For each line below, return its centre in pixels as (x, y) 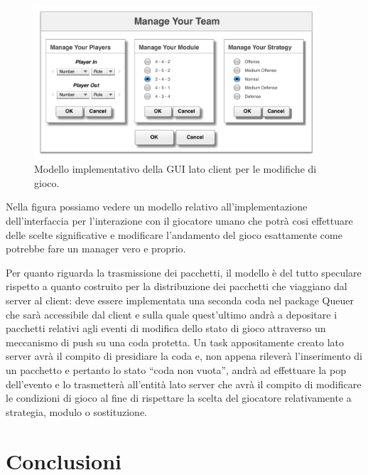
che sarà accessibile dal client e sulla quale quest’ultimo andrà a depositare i (172, 314)
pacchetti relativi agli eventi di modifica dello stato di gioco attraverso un (166, 328)
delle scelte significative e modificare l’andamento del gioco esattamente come (174, 234)
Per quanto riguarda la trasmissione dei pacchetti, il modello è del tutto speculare (184, 272)
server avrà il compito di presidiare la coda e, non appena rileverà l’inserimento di (184, 356)
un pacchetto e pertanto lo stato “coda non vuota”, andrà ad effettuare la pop (176, 369)
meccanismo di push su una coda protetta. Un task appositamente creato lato (175, 342)
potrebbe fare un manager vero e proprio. (96, 249)
